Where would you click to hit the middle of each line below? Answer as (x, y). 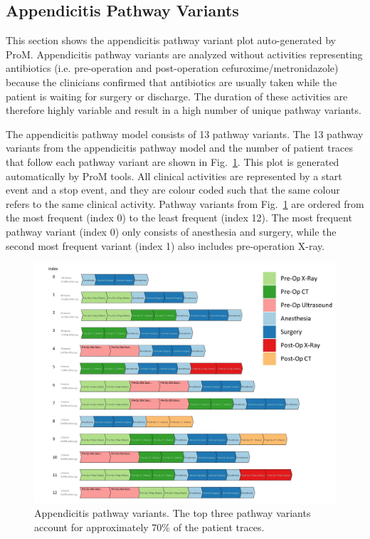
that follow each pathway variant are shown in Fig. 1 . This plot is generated (173, 161)
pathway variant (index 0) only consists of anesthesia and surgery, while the (171, 231)
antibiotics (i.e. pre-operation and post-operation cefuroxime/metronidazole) (172, 68)
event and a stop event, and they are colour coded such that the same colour (173, 190)
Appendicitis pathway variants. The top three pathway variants (173, 513)
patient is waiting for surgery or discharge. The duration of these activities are (177, 96)
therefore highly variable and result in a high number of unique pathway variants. (184, 110)
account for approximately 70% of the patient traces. (149, 527)
